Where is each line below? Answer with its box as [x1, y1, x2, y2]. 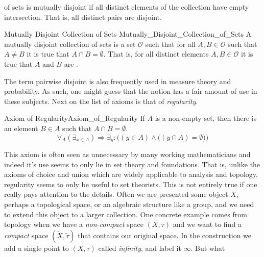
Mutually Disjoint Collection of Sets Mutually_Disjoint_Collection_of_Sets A [4, 29, 252, 39]
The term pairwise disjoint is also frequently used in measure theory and [4, 75, 231, 86]
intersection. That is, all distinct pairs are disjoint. [4, 11, 162, 22]
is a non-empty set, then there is [155, 113, 257, 123]
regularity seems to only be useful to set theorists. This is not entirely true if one [4, 178, 257, 189]
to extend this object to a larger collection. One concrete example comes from [4, 209, 247, 219]
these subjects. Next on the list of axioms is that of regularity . [4, 95, 198, 106]
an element [4, 122, 38, 133]
